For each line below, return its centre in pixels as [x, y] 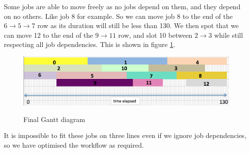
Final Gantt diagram [54, 119]
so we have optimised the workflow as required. [74, 145]
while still [229, 35]
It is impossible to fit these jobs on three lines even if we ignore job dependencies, [125, 135]
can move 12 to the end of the [49, 35]
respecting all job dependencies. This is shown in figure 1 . [90, 44]
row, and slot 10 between [155, 35]
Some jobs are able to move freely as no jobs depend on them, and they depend [122, 6]
